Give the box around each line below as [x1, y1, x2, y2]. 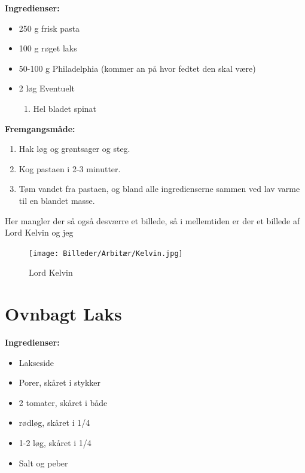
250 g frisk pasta [19, 22, 80, 34]
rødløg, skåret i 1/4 [19, 416, 90, 429]
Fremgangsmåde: [5, 122, 75, 135]
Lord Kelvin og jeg [5, 226, 74, 239]
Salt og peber [19, 456, 68, 469]
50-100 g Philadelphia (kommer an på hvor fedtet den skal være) [19, 62, 256, 74]
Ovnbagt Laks [5, 301, 122, 326]
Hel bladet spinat [33, 102, 97, 114]
